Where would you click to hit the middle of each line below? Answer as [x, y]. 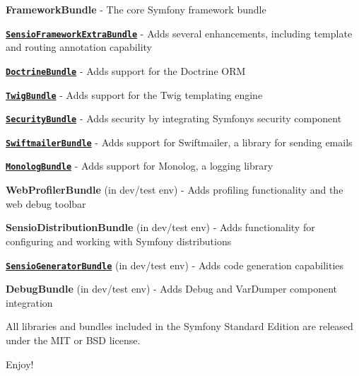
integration [29, 302]
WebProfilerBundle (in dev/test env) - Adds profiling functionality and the [175, 190]
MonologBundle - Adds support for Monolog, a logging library [140, 166]
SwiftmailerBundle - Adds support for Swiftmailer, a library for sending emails [179, 142]
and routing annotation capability [79, 47]
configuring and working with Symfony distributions [119, 241]
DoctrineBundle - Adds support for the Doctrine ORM [126, 70]
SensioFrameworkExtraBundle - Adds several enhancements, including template [179, 33]
